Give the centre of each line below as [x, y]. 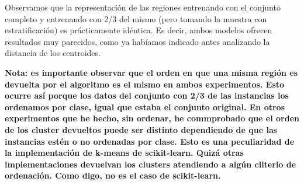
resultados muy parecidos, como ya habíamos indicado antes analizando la [137, 41]
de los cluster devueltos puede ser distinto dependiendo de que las [141, 129]
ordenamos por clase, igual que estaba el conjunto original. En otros [145, 107]
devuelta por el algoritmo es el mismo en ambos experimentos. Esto [145, 84]
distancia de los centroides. [53, 53]
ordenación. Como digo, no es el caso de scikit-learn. [113, 175]
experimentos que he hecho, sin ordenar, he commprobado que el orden [152, 118]
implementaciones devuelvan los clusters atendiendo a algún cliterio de [151, 164]
